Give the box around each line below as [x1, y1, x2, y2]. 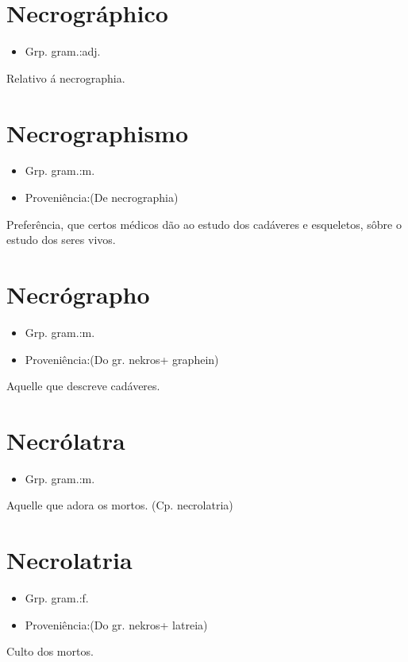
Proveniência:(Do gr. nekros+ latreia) [25, 616, 208, 633]
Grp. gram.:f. [25, 590, 89, 606]
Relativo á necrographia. [6, 69, 125, 86]
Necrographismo [6, 116, 189, 149]
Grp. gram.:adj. [25, 43, 101, 60]
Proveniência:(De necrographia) [25, 189, 179, 206]
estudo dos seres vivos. [6, 231, 116, 248]
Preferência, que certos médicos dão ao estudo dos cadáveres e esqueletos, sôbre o [6, 215, 402, 232]
